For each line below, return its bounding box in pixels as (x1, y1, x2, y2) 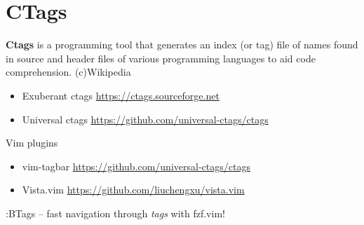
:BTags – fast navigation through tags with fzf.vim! (6, 205, 225, 220)
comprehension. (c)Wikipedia (6, 64, 131, 79)
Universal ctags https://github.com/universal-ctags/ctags (22, 111, 269, 126)
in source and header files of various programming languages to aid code (6, 50, 316, 65)
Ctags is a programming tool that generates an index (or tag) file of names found (6, 37, 358, 52)
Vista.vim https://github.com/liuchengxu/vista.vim (22, 182, 245, 197)
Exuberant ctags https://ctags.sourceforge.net (22, 88, 220, 102)
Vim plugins (6, 135, 58, 150)
